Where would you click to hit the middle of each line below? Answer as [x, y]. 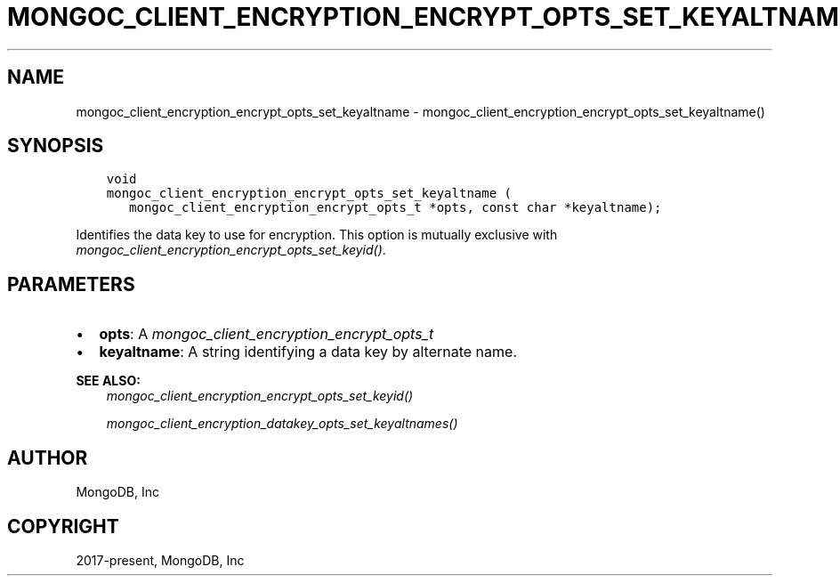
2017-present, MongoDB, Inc [160, 560]
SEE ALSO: [108, 381]
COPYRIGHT [63, 526]
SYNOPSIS [56, 146]
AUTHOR [48, 457]
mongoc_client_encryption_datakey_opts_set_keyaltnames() [282, 424]
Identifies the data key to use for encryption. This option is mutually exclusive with [317, 235]
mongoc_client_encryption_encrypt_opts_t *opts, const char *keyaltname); [396, 208]
